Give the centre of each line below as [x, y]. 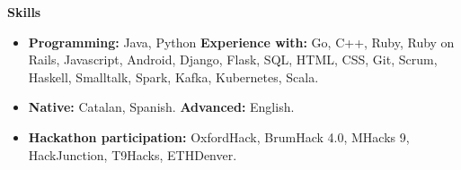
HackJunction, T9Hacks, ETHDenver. [133, 154]
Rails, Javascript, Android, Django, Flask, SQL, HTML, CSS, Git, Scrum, [233, 59]
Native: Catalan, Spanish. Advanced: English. [161, 107]
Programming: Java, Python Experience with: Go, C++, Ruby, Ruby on [241, 42]
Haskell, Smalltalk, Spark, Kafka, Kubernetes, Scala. [173, 76]
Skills [24, 12]
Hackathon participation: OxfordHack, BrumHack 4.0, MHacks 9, [219, 136]
